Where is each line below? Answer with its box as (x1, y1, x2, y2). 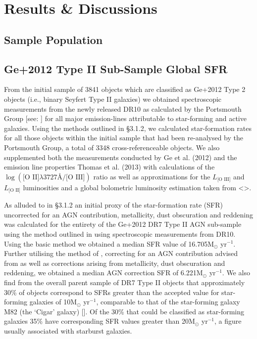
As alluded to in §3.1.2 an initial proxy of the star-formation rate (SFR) (4, 200, 223, 210)
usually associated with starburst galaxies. (4, 325, 132, 336)
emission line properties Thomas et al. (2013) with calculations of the (4, 162, 215, 172)
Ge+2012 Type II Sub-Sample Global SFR (4, 61, 228, 76)
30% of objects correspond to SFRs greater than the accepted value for (4, 287, 219, 297)
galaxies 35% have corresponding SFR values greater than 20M (4, 316, 195, 326)
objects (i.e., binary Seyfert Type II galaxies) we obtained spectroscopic (4, 93, 222, 104)
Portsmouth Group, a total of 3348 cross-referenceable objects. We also (4, 142, 220, 152)
